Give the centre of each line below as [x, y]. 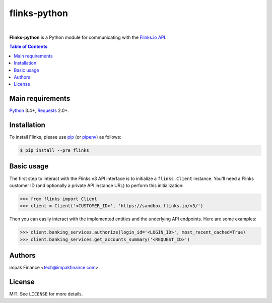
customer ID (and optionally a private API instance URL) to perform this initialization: [96, 185]
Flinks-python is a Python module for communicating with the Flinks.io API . [88, 37]
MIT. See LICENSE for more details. [46, 294]
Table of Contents [28, 47]
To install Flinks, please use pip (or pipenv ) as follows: [65, 137]
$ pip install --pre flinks [54, 150]
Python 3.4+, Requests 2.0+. [39, 110]
